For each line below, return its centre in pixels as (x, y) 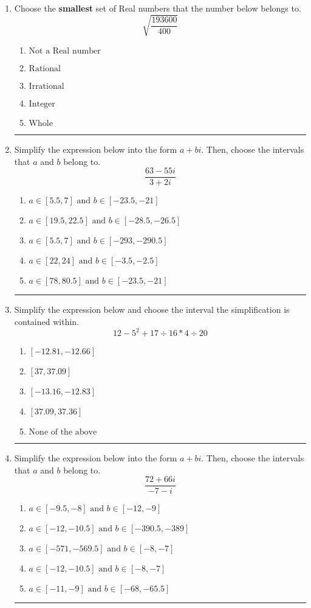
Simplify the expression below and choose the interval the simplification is (152, 309)
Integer (42, 104)
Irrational (46, 87)
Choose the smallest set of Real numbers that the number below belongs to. (158, 8)
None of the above (63, 432)
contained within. (46, 321)
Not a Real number (65, 51)
